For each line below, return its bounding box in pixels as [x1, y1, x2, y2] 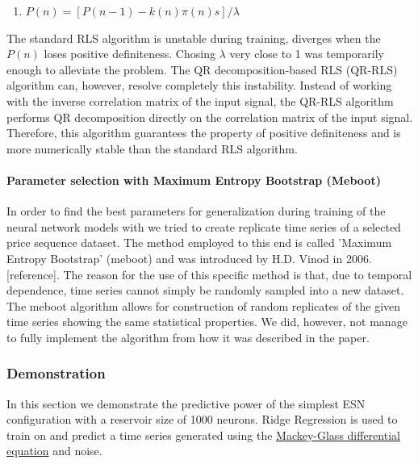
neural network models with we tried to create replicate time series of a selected [6, 218, 401, 235]
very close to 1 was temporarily [229, 45, 385, 62]
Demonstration [6, 363, 106, 383]
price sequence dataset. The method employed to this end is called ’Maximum [6, 234, 392, 251]
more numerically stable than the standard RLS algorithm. [6, 140, 298, 157]
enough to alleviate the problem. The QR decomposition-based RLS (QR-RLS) [6, 61, 398, 77]
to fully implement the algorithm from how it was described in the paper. [6, 328, 370, 345]
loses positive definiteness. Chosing [44, 45, 215, 62]
